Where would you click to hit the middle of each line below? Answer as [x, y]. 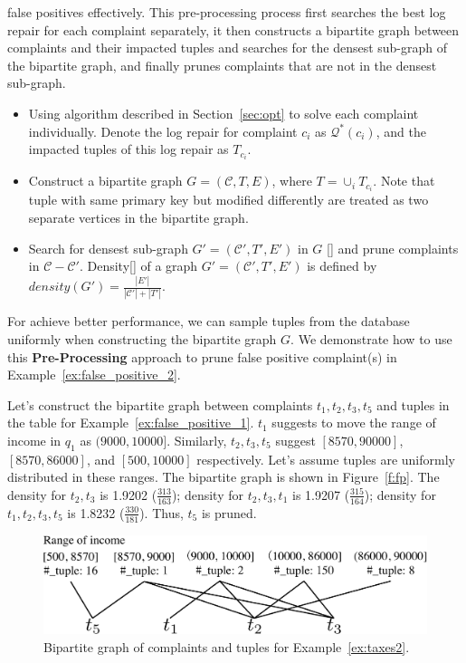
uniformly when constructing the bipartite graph [142, 338]
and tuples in [413, 404]
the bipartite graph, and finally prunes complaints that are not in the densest [222, 65]
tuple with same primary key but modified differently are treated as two [228, 200]
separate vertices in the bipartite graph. [138, 217]
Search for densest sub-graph [108, 248]
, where [292, 181]
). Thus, [162, 512]
